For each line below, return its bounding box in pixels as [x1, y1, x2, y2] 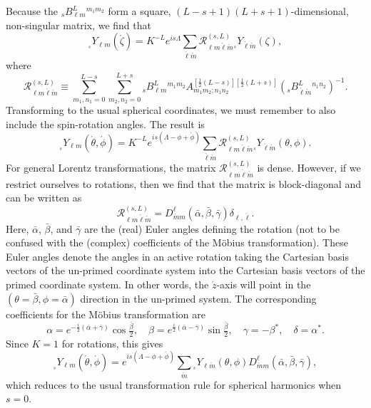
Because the [6, 4, 58, 18]
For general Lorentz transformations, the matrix [6, 159, 216, 174]
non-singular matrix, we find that [6, 17, 151, 32]
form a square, [108, 4, 171, 18]
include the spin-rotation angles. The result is [6, 116, 205, 131]
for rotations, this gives [61, 335, 163, 350]
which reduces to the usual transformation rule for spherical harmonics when [6, 377, 342, 392]
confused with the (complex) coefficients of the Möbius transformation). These [6, 235, 348, 250]
